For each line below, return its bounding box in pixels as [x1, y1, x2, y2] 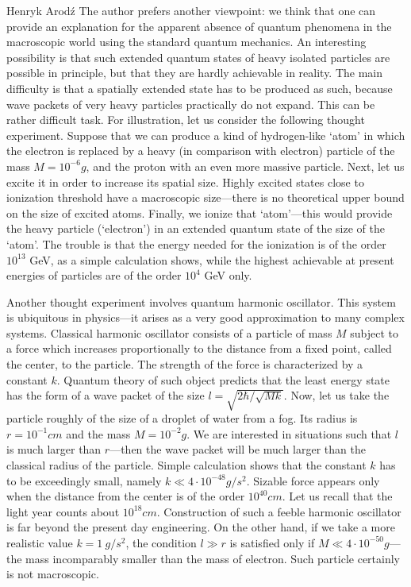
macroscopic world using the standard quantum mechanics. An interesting [6, 33, 367, 50]
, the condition [125, 534, 197, 550]
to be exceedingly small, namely [6, 472, 162, 489]
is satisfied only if [229, 534, 315, 550]
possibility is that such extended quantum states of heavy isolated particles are [6, 48, 390, 65]
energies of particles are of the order [6, 267, 182, 284]
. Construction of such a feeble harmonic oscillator [156, 503, 401, 519]
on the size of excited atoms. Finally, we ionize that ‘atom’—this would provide [6, 204, 393, 221]
